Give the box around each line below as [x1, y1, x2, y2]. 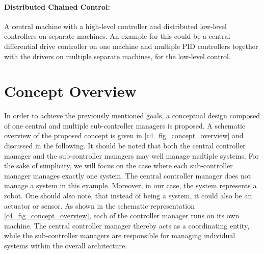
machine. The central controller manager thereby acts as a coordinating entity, [4, 220, 250, 231]
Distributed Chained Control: [4, 1, 110, 12]
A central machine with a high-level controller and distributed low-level [4, 20, 227, 31]
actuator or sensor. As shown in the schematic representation [4, 200, 195, 211]
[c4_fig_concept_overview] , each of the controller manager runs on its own [4, 210, 240, 221]
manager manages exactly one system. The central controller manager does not [4, 170, 251, 181]
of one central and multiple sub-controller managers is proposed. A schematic [4, 120, 246, 131]
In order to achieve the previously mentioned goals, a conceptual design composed [4, 110, 260, 121]
